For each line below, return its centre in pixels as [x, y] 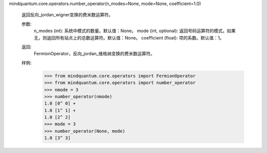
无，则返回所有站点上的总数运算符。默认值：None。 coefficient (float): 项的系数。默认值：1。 [129, 38]
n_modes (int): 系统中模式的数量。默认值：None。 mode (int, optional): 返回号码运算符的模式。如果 [135, 31]
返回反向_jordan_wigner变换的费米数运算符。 [67, 15]
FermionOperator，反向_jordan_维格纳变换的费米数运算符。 [94, 54]
